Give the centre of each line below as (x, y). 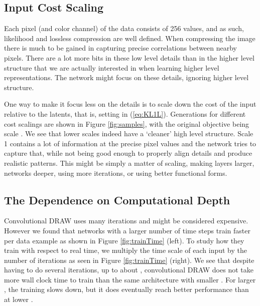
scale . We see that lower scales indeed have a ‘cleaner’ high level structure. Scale (129, 133)
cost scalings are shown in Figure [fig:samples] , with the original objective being (127, 123)
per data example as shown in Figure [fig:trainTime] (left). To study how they (124, 240)
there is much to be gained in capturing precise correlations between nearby (121, 48)
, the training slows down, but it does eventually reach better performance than (126, 289)
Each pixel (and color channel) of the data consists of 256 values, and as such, (124, 28)
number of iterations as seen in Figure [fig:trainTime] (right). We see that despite (129, 260)
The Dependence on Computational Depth (117, 200)
